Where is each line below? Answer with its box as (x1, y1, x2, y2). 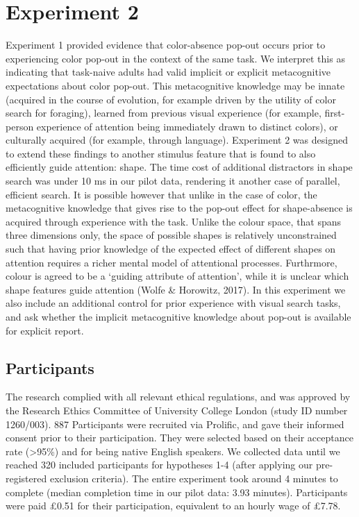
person (6, 119, 34, 133)
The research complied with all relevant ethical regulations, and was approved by (6, 389, 351, 404)
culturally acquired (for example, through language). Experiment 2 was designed (6, 133, 348, 147)
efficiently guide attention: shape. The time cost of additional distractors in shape (6, 160, 353, 174)
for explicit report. (6, 323, 84, 337)
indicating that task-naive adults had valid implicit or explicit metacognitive (6, 65, 331, 79)
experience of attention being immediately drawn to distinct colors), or (36, 119, 338, 133)
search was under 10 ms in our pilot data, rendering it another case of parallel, (6, 173, 340, 188)
